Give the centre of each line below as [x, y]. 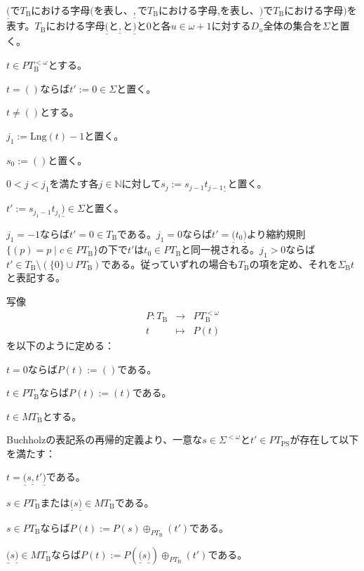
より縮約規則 [276, 233]
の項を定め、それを [294, 263]
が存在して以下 [324, 439]
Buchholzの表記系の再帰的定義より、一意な [105, 439]
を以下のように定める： [60, 345]
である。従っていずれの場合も [170, 263]
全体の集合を [293, 26]
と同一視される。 [221, 249]
